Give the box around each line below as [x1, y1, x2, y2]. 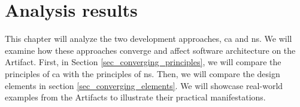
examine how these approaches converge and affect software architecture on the [5, 44, 296, 56]
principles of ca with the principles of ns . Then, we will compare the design [5, 67, 280, 80]
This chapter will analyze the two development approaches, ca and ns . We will [5, 32, 292, 45]
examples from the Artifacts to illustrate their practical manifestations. [5, 91, 266, 103]
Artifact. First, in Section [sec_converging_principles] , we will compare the [5, 56, 281, 68]
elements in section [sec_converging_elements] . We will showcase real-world [5, 79, 283, 91]
